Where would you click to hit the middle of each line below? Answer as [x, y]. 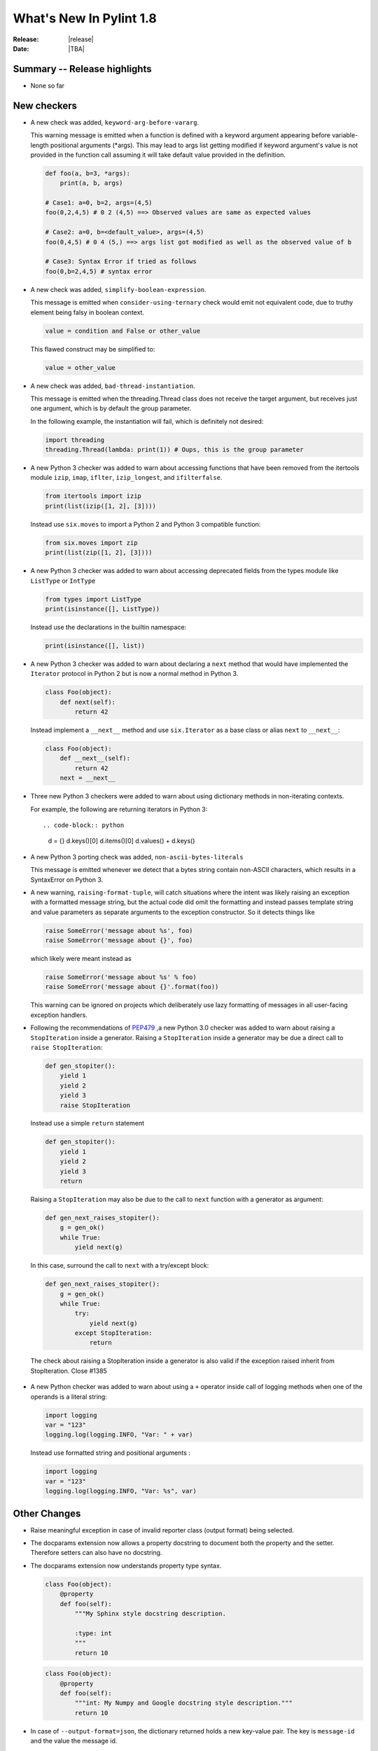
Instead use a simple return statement [87, 1123]
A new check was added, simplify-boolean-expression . [118, 289]
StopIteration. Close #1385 [69, 1371]
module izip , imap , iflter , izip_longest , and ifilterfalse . [126, 478]
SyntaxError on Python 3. [67, 880]
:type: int [93, 1633]
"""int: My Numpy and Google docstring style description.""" [184, 1703]
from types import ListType [93, 599]
